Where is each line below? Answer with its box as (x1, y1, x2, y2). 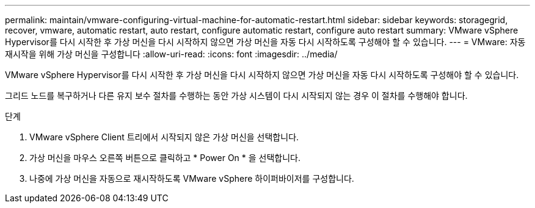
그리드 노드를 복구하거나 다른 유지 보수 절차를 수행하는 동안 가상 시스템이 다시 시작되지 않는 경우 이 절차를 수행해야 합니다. (5, 90, 468, 101)
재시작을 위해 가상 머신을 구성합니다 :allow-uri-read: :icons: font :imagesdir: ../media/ (5, 49, 338, 59)
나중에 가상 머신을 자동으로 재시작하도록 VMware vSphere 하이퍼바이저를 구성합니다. (29, 173, 354, 184)
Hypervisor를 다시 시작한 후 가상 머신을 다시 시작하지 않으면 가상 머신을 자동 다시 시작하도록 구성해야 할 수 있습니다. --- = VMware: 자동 (5, 37, 526, 47)
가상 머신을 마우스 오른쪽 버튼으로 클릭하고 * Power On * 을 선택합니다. (29, 152, 300, 163)
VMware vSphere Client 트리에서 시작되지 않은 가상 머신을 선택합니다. (29, 132, 299, 142)
